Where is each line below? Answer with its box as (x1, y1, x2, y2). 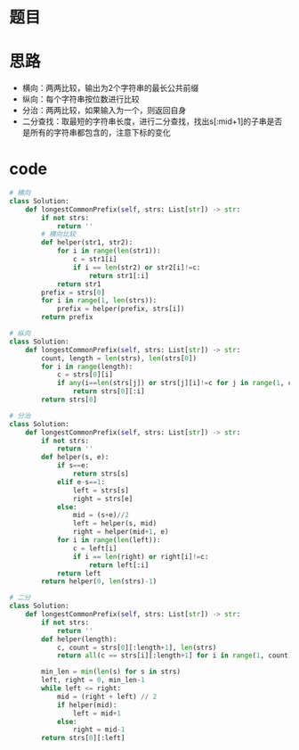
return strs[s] (72, 469, 129, 479)
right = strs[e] (72, 494, 133, 503)
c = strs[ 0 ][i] (56, 370, 114, 379)
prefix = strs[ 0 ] (41, 288, 105, 297)
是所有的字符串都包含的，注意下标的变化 (21, 128, 171, 138)
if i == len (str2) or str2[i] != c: (72, 263, 201, 272)
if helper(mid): (56, 700, 117, 709)
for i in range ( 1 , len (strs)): (41, 296, 158, 305)
